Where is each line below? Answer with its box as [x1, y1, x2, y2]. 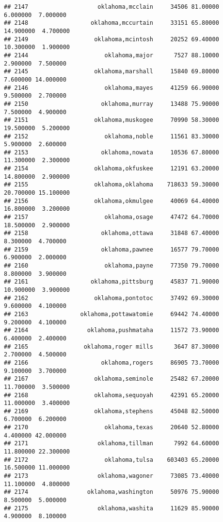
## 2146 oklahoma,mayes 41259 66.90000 [4, 84, 219, 91]
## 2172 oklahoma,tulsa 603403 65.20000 [4, 456, 219, 463]
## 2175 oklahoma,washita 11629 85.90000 [4, 505, 219, 512]
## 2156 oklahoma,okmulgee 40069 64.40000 [4, 197, 219, 204]
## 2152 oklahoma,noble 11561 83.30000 [4, 133, 219, 140]
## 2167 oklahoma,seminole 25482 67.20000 [4, 375, 219, 383]
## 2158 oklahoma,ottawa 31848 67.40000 [4, 230, 219, 237]
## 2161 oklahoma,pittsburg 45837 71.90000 [4, 278, 219, 286]
